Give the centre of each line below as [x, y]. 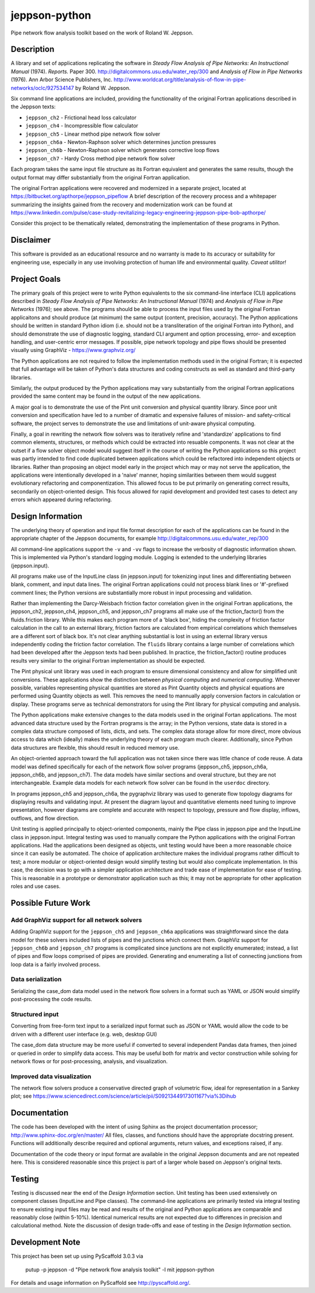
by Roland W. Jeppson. [103, 88]
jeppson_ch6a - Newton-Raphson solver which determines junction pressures [121, 142]
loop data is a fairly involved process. [56, 964]
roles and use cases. [36, 886]
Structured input [35, 1014]
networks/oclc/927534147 [42, 88]
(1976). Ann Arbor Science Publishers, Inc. [62, 80]
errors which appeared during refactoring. [61, 499]
